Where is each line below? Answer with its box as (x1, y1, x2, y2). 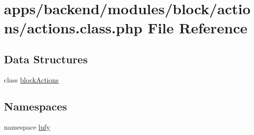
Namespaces (4, 98, 67, 113)
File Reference (147, 18, 248, 38)
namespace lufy (4, 121, 50, 132)
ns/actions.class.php (4, 18, 143, 38)
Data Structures (4, 51, 88, 66)
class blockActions (4, 74, 59, 84)
